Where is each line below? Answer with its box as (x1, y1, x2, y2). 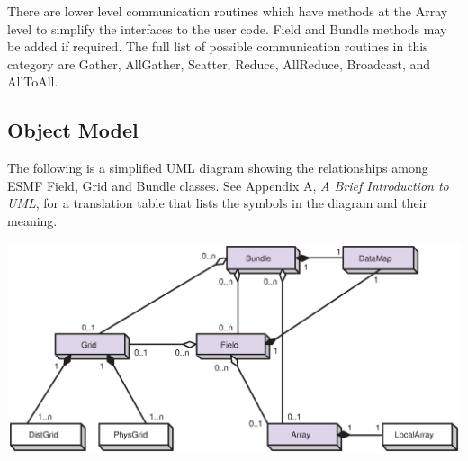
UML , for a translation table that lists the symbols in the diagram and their (7, 194, 428, 212)
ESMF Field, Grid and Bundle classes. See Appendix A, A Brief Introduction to (7, 176, 449, 194)
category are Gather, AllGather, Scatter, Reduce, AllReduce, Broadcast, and (7, 54, 431, 73)
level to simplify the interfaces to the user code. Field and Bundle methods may (7, 19, 447, 38)
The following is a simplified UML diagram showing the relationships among (7, 158, 428, 177)
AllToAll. (7, 72, 58, 91)
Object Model (7, 116, 139, 144)
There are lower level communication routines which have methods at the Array (7, 2, 448, 20)
